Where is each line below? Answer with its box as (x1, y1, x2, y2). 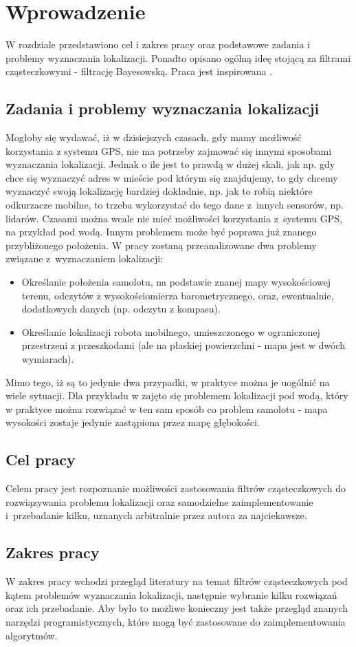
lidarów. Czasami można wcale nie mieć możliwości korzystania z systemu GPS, (5, 211, 342, 225)
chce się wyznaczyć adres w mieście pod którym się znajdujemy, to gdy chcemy (5, 170, 338, 184)
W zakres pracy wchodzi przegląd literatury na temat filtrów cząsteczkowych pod (5, 574, 348, 588)
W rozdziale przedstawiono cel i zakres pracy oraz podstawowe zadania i (5, 37, 310, 52)
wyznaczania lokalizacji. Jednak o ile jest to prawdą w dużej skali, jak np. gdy (5, 157, 335, 171)
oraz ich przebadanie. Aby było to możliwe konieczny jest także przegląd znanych (5, 601, 348, 615)
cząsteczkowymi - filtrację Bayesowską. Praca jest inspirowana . (5, 64, 273, 78)
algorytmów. (5, 628, 58, 642)
